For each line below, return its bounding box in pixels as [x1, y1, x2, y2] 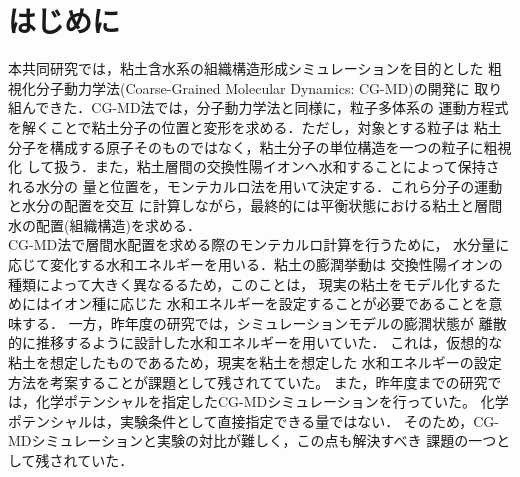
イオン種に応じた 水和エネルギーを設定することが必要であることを [49, 293, 489, 314]
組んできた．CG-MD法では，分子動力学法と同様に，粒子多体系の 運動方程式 [8, 97, 509, 118]
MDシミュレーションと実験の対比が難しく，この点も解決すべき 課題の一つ [8, 430, 497, 451]
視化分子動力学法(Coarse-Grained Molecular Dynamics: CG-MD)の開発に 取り [8, 77, 503, 98]
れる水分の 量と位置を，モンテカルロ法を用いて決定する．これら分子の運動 [8, 175, 503, 196]
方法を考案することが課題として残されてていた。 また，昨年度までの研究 [8, 371, 488, 392]
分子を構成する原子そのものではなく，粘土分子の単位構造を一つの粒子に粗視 [8, 136, 512, 157]
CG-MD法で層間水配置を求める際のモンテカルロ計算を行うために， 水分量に [8, 234, 510, 255]
